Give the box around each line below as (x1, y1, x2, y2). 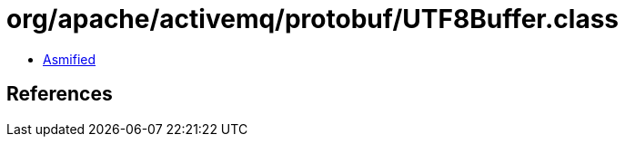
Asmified (43, 51, 96, 67)
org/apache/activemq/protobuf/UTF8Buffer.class (6, 4, 620, 34)
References (6, 82, 113, 106)
